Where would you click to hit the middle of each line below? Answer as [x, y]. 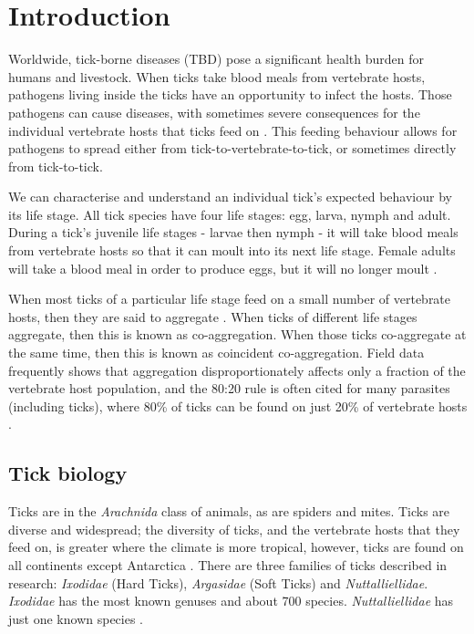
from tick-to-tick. [56, 166]
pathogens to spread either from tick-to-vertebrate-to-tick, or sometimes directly [232, 148]
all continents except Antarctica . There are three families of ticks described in [228, 564]
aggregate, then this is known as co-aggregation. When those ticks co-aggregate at [237, 334]
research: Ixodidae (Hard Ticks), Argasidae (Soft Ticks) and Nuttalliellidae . [218, 582]
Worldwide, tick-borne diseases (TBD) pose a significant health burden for [216, 59]
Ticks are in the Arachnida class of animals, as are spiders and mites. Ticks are [229, 511]
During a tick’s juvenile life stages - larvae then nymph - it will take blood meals [233, 232]
